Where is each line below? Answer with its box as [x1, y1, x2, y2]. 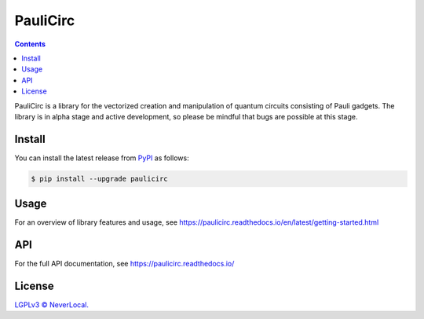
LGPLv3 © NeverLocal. [14, 300, 90, 310]
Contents [14, 39, 46, 49]
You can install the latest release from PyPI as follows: [14, 153, 190, 163]
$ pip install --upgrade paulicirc [31, 174, 168, 183]
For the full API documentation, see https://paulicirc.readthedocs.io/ [14, 259, 235, 269]
